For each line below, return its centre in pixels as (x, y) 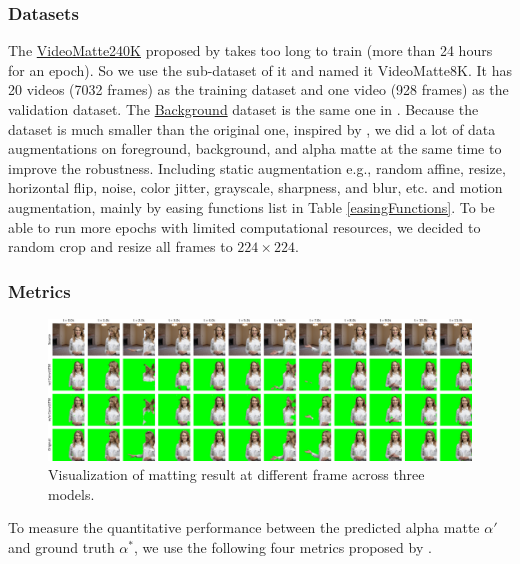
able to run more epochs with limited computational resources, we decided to (244, 226)
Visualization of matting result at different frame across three (236, 474)
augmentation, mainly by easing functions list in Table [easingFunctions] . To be (251, 206)
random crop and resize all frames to (120, 246)
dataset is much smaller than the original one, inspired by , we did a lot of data (252, 128)
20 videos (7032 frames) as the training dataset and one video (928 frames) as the (258, 89)
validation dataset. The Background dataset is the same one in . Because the (243, 109)
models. (71, 493)
